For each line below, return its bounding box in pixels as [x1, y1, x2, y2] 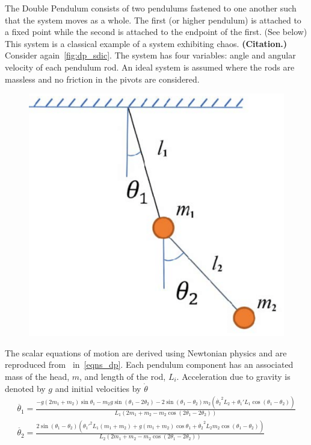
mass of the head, [5, 370, 70, 382]
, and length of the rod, [79, 370, 166, 382]
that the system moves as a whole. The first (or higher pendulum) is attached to [5, 13, 301, 26]
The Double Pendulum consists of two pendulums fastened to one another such [5, 2, 297, 14]
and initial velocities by [55, 382, 141, 394]
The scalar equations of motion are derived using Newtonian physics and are [5, 346, 287, 359]
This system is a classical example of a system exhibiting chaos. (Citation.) [5, 37, 288, 49]
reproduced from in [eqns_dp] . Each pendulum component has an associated [5, 358, 294, 371]
